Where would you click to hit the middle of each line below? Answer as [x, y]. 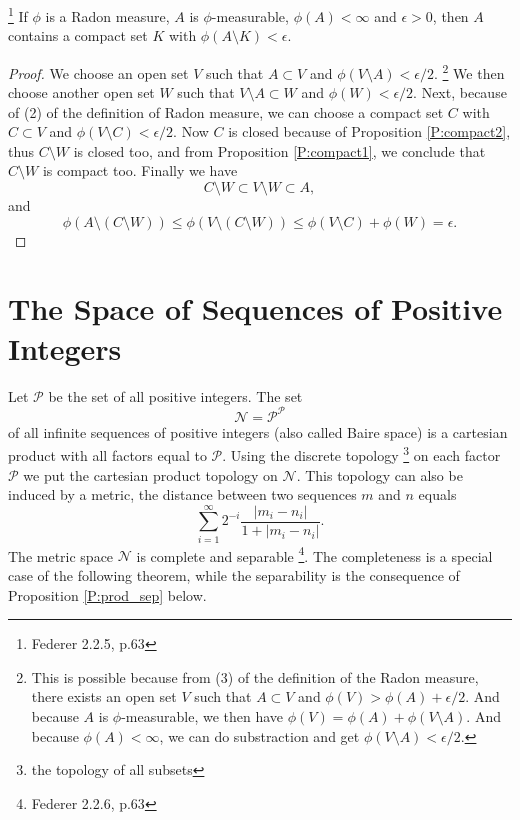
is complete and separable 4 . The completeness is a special [314, 554]
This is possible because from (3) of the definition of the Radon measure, [255, 676]
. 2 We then [469, 71]
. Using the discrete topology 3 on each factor [361, 453]
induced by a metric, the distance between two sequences [182, 494]
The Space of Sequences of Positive [255, 308]
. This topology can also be [379, 474]
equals [437, 494]
